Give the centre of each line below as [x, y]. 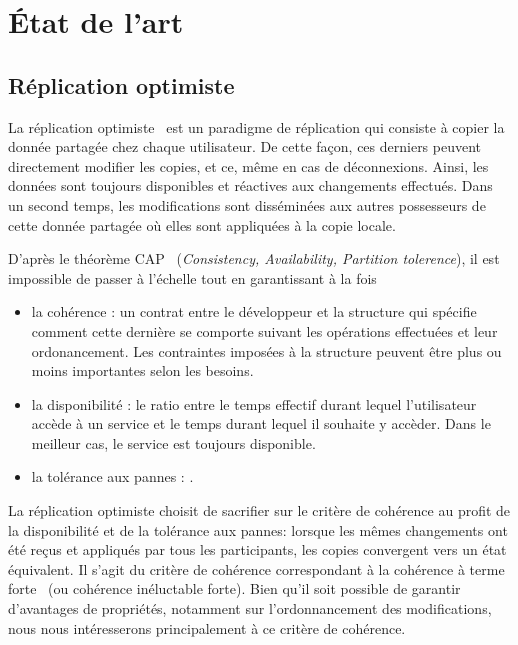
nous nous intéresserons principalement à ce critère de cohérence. [207, 627]
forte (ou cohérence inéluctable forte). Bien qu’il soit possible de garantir [234, 588]
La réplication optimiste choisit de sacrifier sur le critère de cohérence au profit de [259, 510]
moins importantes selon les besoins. [142, 370]
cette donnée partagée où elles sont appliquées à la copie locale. [202, 224]
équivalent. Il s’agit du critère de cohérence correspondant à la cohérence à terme [256, 568]
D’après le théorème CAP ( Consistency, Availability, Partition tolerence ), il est [254, 258]
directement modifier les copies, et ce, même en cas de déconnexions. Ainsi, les [248, 165]
